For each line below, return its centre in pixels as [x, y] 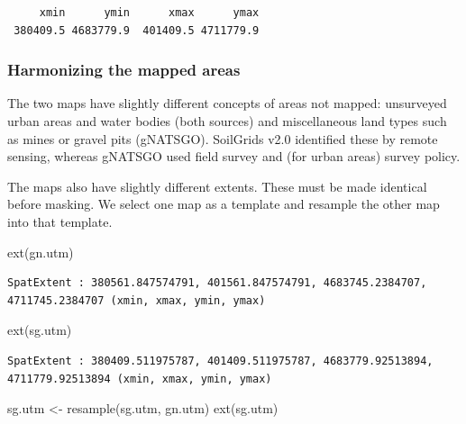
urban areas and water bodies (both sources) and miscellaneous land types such [227, 121]
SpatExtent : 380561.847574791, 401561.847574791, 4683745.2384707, [217, 283]
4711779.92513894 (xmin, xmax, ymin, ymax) [140, 379]
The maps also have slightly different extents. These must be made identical [217, 186]
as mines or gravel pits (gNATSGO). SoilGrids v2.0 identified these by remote [223, 138]
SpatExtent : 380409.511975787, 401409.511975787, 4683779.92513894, [220, 361]
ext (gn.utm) [41, 252]
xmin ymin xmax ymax [149, 13]
